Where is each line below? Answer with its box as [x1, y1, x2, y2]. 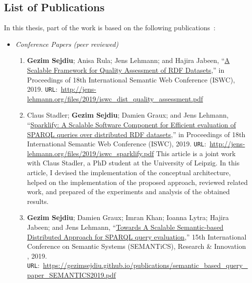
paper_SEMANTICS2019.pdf [27, 270, 116, 280]
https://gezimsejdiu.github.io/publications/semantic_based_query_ [42, 260, 248, 270]
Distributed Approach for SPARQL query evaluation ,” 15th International [27, 231, 247, 242]
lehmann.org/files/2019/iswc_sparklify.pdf [27, 148, 154, 158]
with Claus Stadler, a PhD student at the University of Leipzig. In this [27, 158, 240, 168]
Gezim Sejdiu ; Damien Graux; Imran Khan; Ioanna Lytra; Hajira [27, 212, 229, 222]
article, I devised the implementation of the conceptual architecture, [27, 167, 231, 178]
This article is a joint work [156, 148, 236, 158]
